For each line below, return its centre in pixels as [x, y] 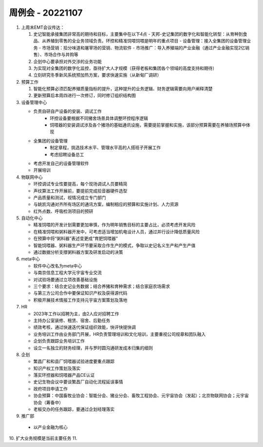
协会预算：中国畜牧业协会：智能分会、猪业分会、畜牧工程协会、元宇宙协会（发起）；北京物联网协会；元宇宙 [141, 396]
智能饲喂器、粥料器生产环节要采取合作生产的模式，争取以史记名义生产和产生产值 [114, 245]
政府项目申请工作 [50, 388]
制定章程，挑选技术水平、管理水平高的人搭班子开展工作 [105, 148]
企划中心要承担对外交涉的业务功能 [67, 61]
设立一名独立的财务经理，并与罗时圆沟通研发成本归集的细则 [93, 348]
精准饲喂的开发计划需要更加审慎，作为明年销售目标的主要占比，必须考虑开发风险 [114, 225]
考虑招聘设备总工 [67, 154]
